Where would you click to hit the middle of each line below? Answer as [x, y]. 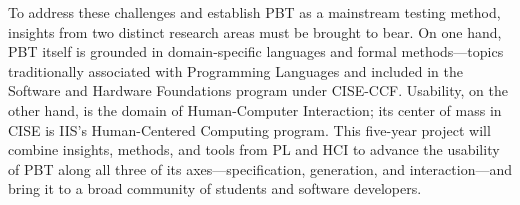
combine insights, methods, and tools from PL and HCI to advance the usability [254, 149]
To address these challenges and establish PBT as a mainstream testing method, [254, 12]
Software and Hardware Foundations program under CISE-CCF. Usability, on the [258, 90]
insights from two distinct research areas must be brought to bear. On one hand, [255, 31]
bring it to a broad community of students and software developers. [215, 188]
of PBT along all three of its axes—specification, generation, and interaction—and [260, 168]
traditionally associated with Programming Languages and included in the [236, 70]
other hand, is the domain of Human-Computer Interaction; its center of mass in [255, 109]
